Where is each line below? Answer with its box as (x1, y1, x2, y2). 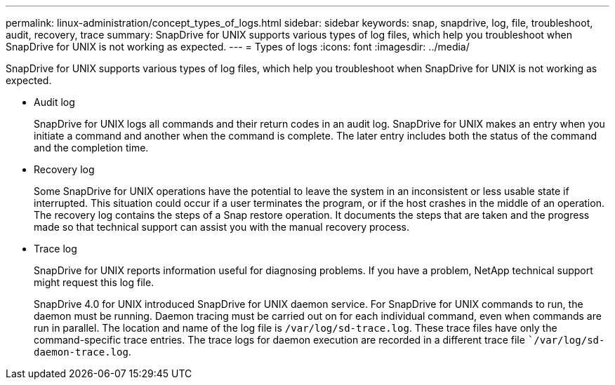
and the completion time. (34, 142, 149, 154)
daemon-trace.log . (34, 346, 131, 358)
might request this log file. (34, 276, 154, 288)
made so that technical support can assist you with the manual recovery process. (34, 221, 410, 233)
